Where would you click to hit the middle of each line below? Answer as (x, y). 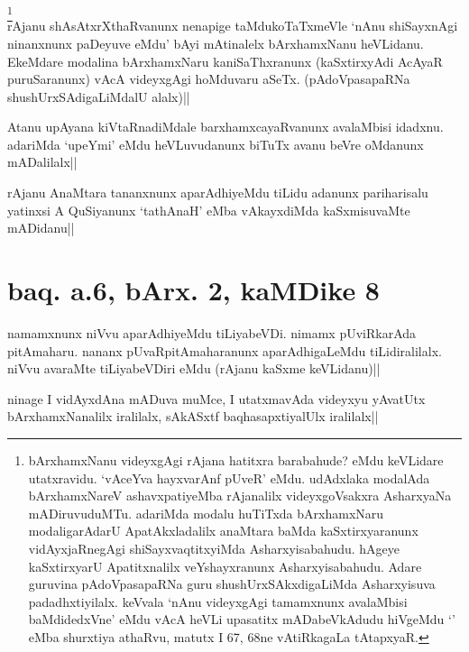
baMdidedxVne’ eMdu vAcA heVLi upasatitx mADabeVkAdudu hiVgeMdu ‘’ (242, 619)
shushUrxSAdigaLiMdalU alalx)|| (99, 96)
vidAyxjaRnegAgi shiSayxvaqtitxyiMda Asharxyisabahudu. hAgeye (214, 548)
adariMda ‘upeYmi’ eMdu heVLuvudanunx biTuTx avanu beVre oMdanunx (216, 144)
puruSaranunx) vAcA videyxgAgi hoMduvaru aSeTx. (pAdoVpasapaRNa (209, 79)
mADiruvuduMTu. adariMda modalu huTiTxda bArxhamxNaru (206, 513)
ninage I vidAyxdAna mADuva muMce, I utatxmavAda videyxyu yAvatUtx (216, 398)
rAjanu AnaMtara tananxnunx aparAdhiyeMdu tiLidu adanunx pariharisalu (218, 193)
